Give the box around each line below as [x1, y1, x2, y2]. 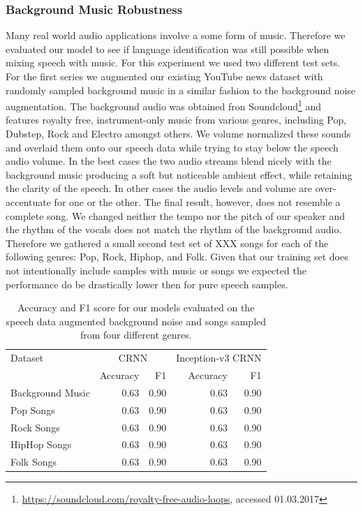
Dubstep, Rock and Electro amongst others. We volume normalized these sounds [6, 126, 351, 141]
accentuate [6, 195, 51, 209]
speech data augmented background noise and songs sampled [6, 313, 267, 328]
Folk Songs [10, 454, 57, 469]
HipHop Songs [10, 437, 72, 452]
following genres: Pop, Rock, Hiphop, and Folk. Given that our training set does [6, 249, 348, 264]
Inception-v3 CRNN [176, 350, 262, 365]
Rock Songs [10, 420, 60, 434]
